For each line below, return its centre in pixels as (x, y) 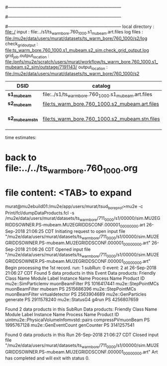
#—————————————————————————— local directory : (80, 26)
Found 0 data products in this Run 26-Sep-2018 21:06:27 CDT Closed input (82, 335)
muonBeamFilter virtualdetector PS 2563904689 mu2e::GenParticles (76, 294)
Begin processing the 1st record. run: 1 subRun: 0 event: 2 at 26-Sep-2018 (81, 268)
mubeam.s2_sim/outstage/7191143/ (41, 67)
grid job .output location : (27, 56)
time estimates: (21, 137)
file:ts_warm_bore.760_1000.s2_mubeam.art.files (101, 104)
